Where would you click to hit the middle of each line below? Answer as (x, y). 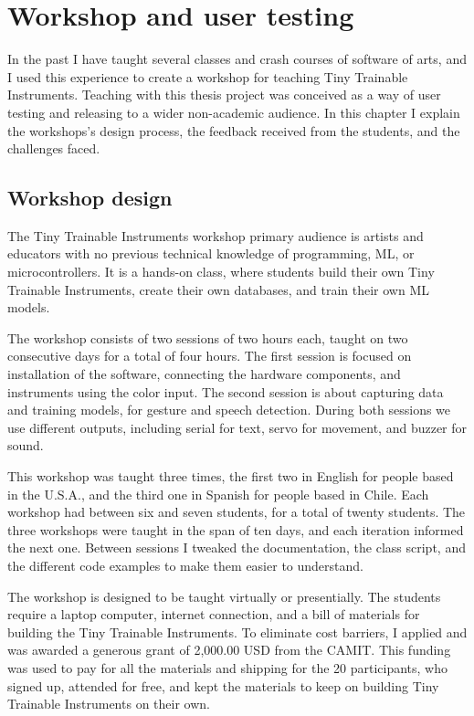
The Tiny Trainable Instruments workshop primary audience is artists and (216, 235)
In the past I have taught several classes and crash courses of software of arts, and (237, 59)
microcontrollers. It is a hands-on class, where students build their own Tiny (221, 272)
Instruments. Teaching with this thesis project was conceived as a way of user (224, 95)
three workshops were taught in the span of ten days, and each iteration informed (236, 529)
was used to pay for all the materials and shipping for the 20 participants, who (228, 667)
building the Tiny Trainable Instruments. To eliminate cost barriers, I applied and (237, 632)
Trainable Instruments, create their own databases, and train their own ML (218, 289)
